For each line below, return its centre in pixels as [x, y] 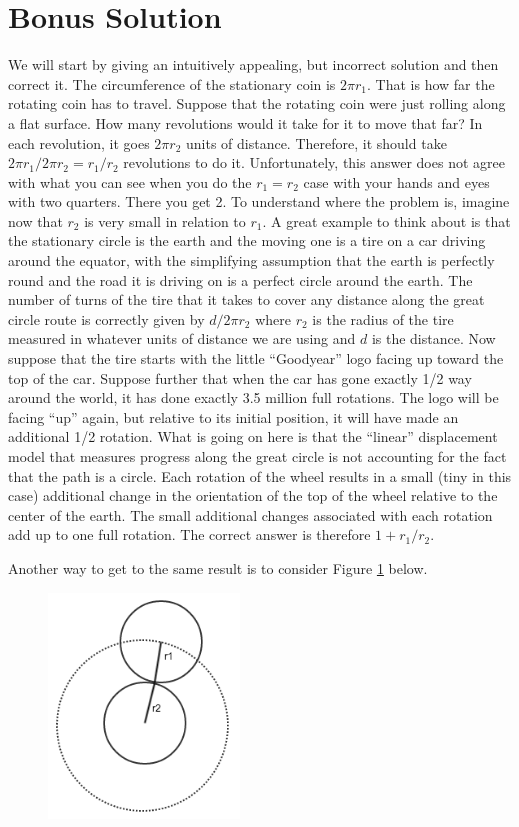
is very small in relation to [165, 220]
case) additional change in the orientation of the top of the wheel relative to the [253, 495]
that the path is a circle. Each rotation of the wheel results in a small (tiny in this [260, 475]
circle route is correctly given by [106, 318]
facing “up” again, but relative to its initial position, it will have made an [233, 416]
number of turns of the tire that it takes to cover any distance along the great [246, 299]
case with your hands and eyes [396, 181]
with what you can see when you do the [130, 181]
